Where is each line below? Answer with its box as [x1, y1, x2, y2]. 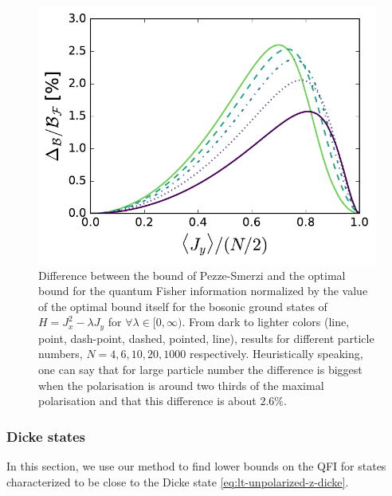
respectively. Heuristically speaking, [189, 345, 363, 362]
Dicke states [6, 426, 86, 446]
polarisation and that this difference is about [38, 392, 257, 409]
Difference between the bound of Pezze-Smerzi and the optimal [38, 266, 346, 283]
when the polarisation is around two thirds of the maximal [38, 376, 324, 393]
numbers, [38, 345, 83, 362]
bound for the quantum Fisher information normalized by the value [38, 282, 368, 299]
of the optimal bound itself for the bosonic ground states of [38, 297, 327, 314]
